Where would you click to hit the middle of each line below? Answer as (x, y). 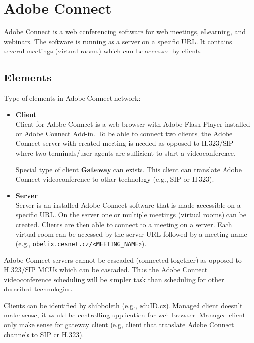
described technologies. (38, 289)
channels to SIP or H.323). (44, 334)
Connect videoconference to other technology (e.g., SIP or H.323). (115, 179)
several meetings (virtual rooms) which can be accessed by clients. (103, 51)
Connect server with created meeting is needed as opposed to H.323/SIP (125, 143)
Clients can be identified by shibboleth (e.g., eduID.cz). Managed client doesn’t (123, 305)
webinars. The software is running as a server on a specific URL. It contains (118, 41)
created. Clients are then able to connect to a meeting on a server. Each (124, 224)
